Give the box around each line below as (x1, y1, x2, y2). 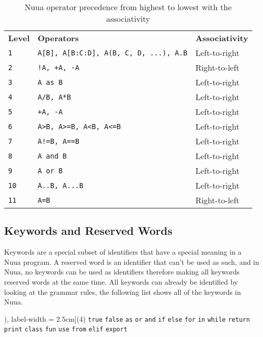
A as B (38, 78, 63, 86)
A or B (38, 166, 63, 175)
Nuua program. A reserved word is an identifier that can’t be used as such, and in (4, 256, 259, 267)
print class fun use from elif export (4, 326, 127, 333)
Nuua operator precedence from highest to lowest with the (24, 1, 232, 13)
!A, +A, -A (38, 63, 80, 72)
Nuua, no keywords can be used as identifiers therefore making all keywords (4, 266, 240, 277)
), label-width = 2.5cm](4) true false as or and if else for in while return (4, 313, 250, 324)
